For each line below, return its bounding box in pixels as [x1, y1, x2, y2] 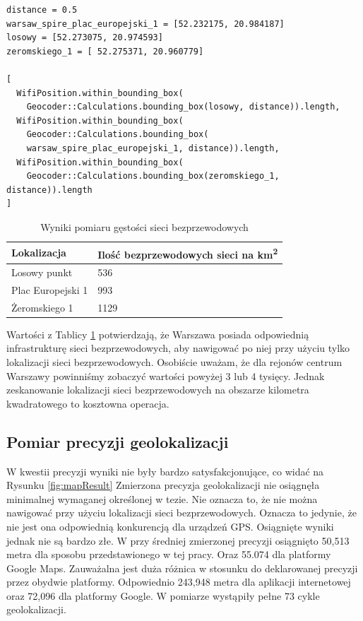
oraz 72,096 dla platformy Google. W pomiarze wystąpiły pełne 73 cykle [6, 588, 320, 603]
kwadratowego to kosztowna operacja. [6, 396, 169, 410]
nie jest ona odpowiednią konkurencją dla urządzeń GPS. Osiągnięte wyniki [6, 519, 334, 533]
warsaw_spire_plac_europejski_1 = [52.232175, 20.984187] [6, 18, 285, 29]
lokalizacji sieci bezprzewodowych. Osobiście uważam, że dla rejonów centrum [6, 354, 343, 369]
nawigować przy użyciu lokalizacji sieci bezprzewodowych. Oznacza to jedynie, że [6, 505, 357, 520]
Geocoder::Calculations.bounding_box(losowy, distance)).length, [26, 102, 340, 112]
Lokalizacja [11, 245, 66, 260]
